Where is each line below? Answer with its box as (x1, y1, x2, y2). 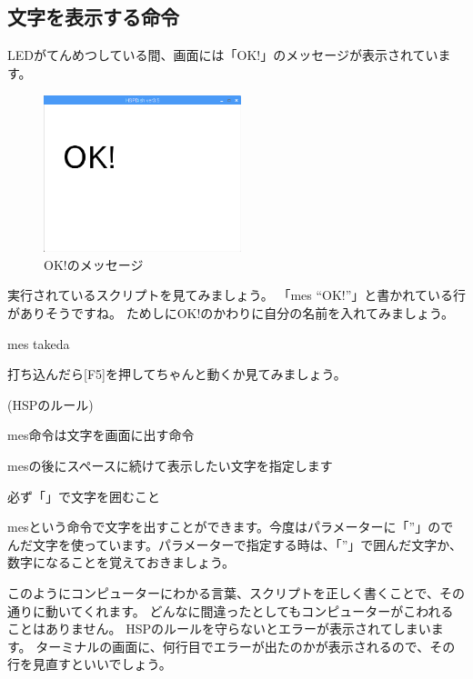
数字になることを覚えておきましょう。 (7, 553, 236, 572)
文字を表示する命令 (7, 3, 179, 31)
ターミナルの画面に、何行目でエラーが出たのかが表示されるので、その (35, 636, 456, 655)
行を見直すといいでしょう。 (7, 654, 172, 674)
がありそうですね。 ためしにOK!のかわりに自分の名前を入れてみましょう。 (7, 303, 455, 322)
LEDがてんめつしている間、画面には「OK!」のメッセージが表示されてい (7, 45, 438, 65)
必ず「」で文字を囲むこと (7, 486, 160, 505)
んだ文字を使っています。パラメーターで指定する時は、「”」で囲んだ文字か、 (7, 534, 462, 554)
